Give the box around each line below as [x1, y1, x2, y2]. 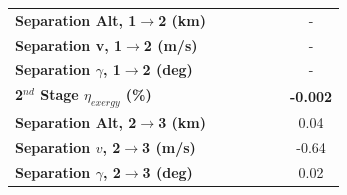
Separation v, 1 [15, 34, 123, 55]
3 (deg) [142, 162, 193, 183]
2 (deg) [142, 59, 193, 80]
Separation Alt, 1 [15, 9, 137, 30]
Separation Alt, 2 [15, 112, 137, 133]
